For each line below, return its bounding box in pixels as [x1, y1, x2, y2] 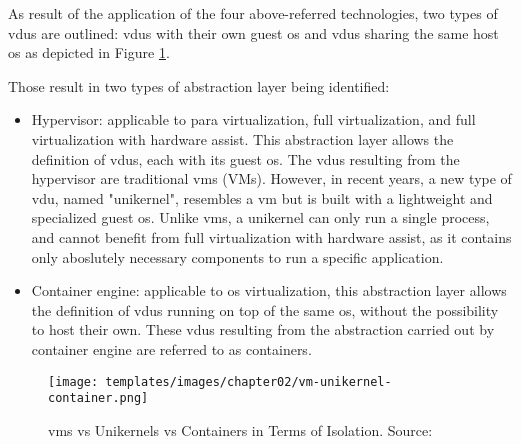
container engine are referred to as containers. [31, 338, 312, 359]
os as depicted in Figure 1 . [8, 42, 170, 63]
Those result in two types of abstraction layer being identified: [8, 75, 390, 96]
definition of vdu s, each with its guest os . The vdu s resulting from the [31, 148, 460, 169]
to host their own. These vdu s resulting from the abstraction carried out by [31, 319, 495, 340]
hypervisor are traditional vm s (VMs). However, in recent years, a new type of [31, 168, 512, 189]
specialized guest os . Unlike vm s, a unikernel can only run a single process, [31, 207, 490, 228]
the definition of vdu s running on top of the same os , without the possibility [31, 299, 499, 320]
